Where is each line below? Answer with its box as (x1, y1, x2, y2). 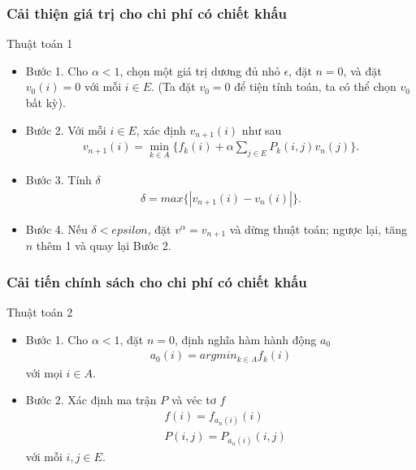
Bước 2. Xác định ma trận (25, 391, 157, 408)
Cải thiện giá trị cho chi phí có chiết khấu (6, 2, 287, 23)
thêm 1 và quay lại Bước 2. (36, 237, 171, 254)
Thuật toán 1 (6, 35, 73, 52)
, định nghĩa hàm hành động (175, 330, 317, 347)
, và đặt (343, 62, 382, 79)
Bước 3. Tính (25, 171, 92, 188)
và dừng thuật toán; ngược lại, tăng (229, 220, 408, 237)
